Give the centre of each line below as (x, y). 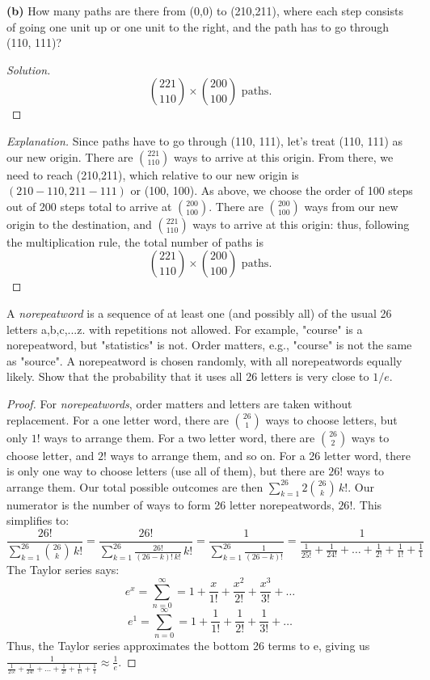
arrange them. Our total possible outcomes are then (135, 486)
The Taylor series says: (63, 569)
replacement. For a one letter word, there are (118, 419)
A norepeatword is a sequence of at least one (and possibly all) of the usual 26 (199, 313)
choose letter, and (51, 455)
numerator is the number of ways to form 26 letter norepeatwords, (171, 504)
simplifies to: (38, 520)
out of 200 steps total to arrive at (89, 206)
